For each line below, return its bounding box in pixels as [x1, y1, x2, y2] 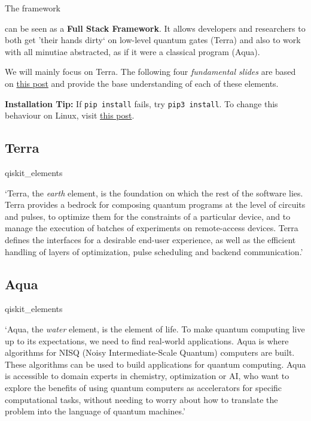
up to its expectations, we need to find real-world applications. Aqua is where [5, 334, 289, 347]
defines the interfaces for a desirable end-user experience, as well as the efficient [5, 233, 296, 246]
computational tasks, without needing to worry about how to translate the [5, 393, 278, 405]
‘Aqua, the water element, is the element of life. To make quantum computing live [5, 322, 305, 335]
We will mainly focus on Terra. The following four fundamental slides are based [5, 65, 296, 78]
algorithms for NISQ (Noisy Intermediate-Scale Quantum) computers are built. [5, 346, 295, 359]
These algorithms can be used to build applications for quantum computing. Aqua [5, 358, 306, 370]
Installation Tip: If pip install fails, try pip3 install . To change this [5, 97, 278, 110]
